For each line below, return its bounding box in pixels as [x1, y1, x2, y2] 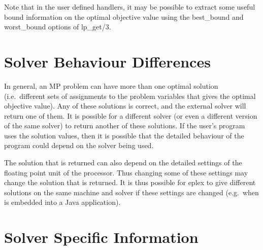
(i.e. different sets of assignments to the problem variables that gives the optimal [4, 90, 256, 101]
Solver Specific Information [4, 227, 199, 247]
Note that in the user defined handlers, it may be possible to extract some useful [4, 2, 255, 12]
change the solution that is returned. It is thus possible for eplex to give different [4, 177, 256, 188]
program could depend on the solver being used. [4, 140, 154, 151]
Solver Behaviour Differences [4, 51, 211, 72]
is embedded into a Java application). [4, 197, 121, 207]
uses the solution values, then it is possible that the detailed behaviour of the [4, 130, 244, 140]
